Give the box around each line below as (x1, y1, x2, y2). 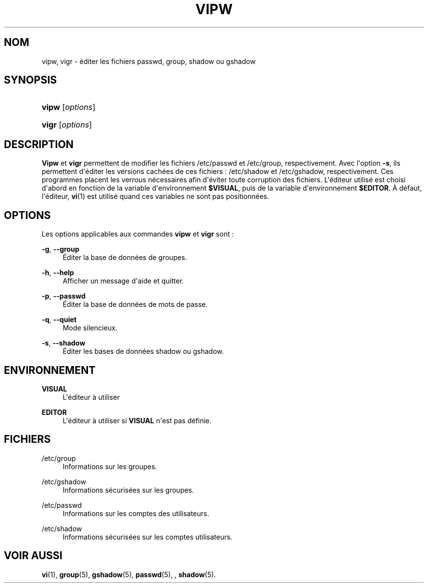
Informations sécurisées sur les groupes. (63, 485, 194, 494)
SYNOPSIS (4, 74, 57, 87)
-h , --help (42, 268, 74, 277)
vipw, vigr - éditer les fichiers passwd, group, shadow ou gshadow (42, 57, 256, 65)
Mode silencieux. (63, 324, 118, 332)
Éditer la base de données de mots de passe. (63, 300, 208, 309)
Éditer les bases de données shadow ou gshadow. (63, 347, 224, 356)
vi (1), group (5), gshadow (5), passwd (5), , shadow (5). (42, 570, 216, 579)
